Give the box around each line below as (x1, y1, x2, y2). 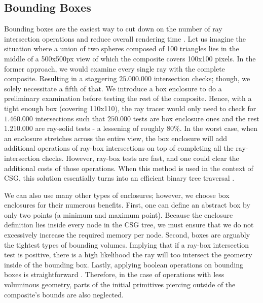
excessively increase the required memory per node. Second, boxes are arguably (4, 229, 250, 240)
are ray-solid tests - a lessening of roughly (35, 123, 165, 133)
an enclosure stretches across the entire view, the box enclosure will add (4, 132, 228, 143)
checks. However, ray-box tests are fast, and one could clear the (42, 152, 239, 163)
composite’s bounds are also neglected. (4, 289, 124, 299)
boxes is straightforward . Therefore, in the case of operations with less (4, 269, 224, 280)
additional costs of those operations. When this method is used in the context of (4, 162, 253, 173)
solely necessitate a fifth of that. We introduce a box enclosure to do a (4, 83, 222, 93)
